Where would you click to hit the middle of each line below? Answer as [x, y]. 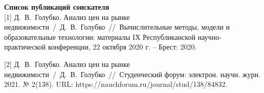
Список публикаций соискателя [57, 7]
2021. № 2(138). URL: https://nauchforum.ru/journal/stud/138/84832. [116, 84]
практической [25, 47]
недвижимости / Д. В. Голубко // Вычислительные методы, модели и [117, 27]
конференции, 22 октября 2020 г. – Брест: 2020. [122, 47]
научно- [210, 37]
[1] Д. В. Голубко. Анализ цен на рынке [67, 17]
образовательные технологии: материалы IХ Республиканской [100, 37]
